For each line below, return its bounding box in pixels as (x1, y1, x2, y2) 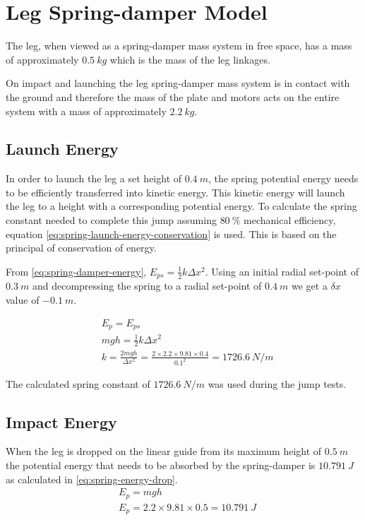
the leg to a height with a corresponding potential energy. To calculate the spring (6, 199, 357, 213)
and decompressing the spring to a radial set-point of (32, 278, 262, 293)
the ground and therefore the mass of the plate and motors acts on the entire (6, 89, 340, 104)
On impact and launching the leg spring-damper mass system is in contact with (6, 76, 350, 90)
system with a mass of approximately (6, 103, 167, 118)
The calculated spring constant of (6, 376, 150, 391)
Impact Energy (6, 410, 117, 432)
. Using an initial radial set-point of (205, 264, 359, 278)
